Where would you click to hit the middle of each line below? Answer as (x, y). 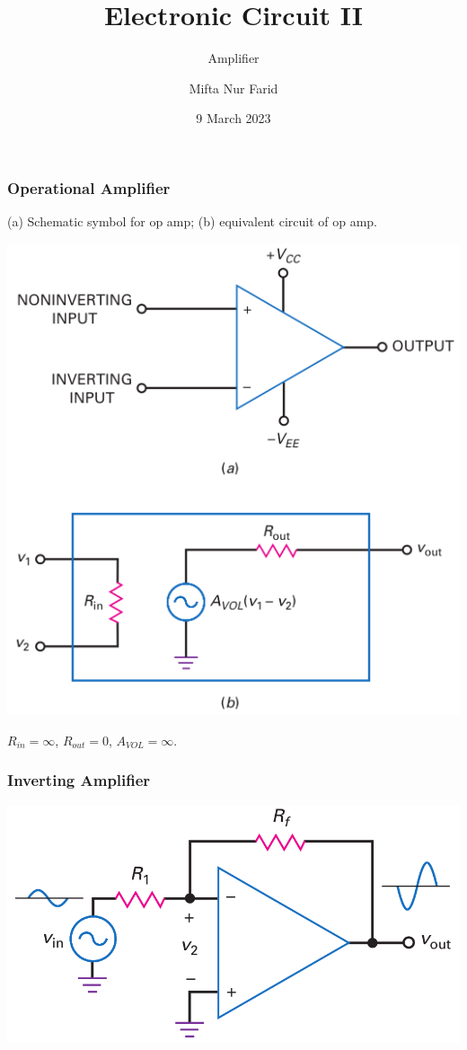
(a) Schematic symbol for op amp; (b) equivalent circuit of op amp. (192, 221)
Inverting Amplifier (79, 780)
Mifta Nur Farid (233, 88)
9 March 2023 (233, 118)
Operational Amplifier (89, 187)
